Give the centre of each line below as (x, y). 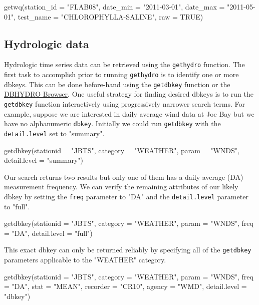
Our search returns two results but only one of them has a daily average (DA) (124, 177)
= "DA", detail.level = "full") (48, 233)
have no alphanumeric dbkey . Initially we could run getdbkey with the (112, 123)
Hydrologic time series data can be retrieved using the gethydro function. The (124, 64)
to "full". (17, 206)
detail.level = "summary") (44, 160)
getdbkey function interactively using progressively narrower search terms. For (124, 103)
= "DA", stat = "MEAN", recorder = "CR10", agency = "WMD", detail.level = (125, 286)
